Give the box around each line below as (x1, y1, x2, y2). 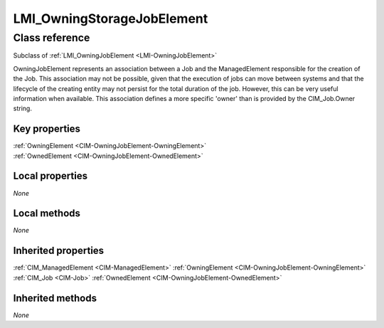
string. (13, 104, 32, 113)
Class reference (13, 31, 90, 44)
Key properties (13, 123, 81, 135)
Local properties (13, 170, 88, 182)
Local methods (13, 207, 81, 220)
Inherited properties (13, 245, 105, 257)
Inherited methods (13, 292, 97, 304)
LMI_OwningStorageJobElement (13, 11, 208, 26)
